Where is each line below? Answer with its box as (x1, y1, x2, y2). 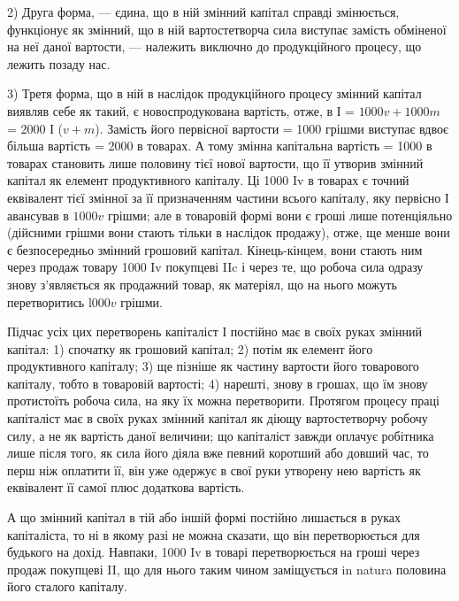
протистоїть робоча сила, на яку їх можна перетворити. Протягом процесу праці (7, 391, 440, 410)
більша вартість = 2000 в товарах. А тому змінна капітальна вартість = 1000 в (7, 136, 432, 155)
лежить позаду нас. (7, 54, 111, 73)
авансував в (7, 205, 69, 224)
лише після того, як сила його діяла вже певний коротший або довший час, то (7, 443, 429, 462)
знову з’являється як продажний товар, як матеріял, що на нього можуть (7, 274, 397, 293)
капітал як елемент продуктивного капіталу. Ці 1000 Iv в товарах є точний (7, 171, 409, 189)
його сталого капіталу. (7, 577, 127, 596)
